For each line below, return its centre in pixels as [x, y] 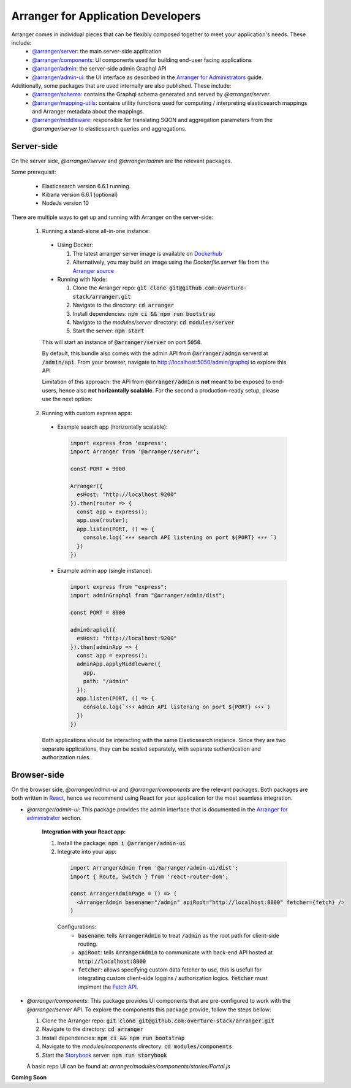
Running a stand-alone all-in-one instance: [96, 231]
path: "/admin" [106, 681]
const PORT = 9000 [98, 469]
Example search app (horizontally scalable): [112, 427]
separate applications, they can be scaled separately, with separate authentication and [152, 749]
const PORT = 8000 [98, 613]
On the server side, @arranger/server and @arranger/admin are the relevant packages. [122, 161]
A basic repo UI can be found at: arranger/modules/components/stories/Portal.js [129, 1066]
